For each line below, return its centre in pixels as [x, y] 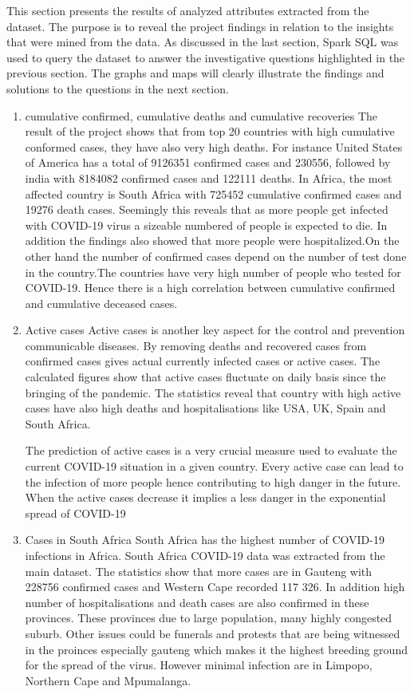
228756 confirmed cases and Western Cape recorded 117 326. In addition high [215, 587]
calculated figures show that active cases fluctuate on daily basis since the [205, 377]
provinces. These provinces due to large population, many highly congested [209, 618]
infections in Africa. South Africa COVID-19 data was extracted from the [205, 555]
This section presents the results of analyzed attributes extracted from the [188, 10]
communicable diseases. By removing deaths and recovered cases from [196, 345]
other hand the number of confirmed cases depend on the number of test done [216, 256]
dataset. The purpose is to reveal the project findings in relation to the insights [200, 26]
